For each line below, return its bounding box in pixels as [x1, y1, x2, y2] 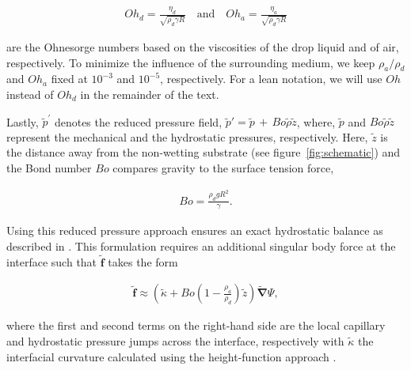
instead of [6, 85, 54, 102]
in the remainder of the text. [80, 85, 219, 102]
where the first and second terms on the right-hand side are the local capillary [6, 317, 386, 334]
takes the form [108, 253, 178, 270]
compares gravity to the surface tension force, [112, 160, 334, 176]
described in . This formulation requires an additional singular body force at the [6, 237, 396, 254]
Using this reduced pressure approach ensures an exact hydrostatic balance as [6, 222, 383, 239]
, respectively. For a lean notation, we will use [160, 70, 382, 87]
